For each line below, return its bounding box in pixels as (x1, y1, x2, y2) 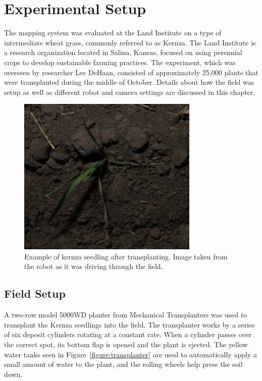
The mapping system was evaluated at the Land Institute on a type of (4, 27, 222, 38)
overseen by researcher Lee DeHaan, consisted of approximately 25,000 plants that (4, 67, 258, 77)
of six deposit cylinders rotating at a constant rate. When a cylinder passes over (4, 329, 251, 340)
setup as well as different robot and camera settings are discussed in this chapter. (4, 86, 255, 97)
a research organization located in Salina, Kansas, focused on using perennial (4, 47, 242, 58)
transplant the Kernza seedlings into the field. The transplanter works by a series (4, 319, 255, 330)
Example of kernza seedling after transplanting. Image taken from (24, 251, 228, 261)
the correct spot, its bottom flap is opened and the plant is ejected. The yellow (4, 339, 248, 350)
